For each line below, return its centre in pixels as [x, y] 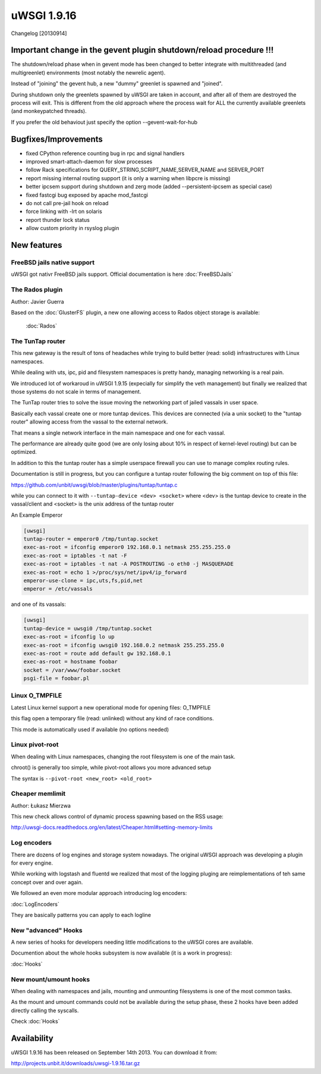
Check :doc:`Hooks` [35, 1021]
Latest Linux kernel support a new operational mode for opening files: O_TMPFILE [111, 707]
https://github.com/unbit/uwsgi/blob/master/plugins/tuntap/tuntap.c [94, 485]
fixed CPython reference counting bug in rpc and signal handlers [105, 153]
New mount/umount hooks [51, 979]
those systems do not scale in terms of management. [76, 392]
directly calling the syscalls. [45, 1010]
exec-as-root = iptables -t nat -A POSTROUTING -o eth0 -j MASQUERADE [129, 564]
